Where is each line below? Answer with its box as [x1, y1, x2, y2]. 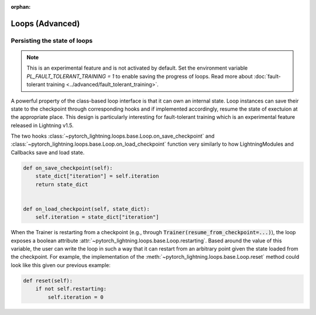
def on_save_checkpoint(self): [23, 165, 114, 171]
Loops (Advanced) [11, 18, 80, 29]
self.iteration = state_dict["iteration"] [35, 214, 159, 221]
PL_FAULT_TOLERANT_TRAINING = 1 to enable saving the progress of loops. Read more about [26, 73, 253, 80]
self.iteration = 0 [47, 293, 104, 300]
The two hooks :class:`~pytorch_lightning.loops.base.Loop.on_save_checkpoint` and [11, 132, 215, 140]
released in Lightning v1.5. [11, 122, 74, 129]
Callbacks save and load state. [11, 149, 85, 156]
